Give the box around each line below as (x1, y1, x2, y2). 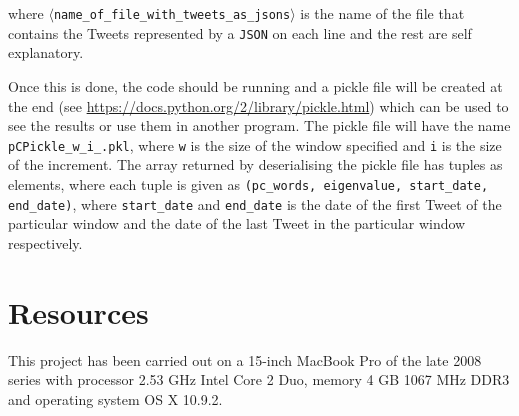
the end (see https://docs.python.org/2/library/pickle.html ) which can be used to (8, 95, 509, 116)
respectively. (8, 232, 83, 253)
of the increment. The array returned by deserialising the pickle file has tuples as (8, 154, 503, 175)
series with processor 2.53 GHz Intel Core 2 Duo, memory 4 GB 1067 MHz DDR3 (8, 369, 510, 390)
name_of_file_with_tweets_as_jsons (53, 8, 291, 22)
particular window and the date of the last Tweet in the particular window (8, 213, 466, 234)
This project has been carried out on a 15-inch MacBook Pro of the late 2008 (8, 349, 482, 370)
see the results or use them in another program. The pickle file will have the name (8, 115, 511, 136)
